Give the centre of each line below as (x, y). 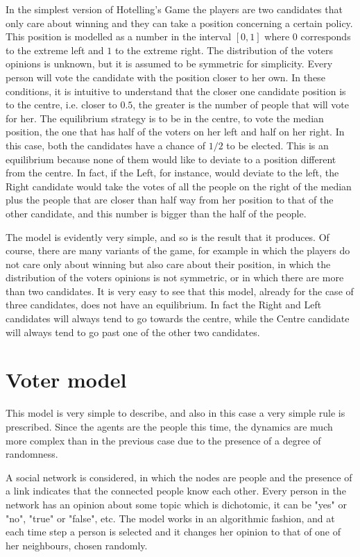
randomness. (32, 454)
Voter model (66, 380)
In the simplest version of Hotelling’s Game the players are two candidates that (174, 9)
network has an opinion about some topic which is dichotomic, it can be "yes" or (176, 504)
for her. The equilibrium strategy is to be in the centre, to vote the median (165, 118)
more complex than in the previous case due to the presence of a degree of (163, 440)
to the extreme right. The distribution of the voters (224, 50)
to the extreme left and (55, 50)
